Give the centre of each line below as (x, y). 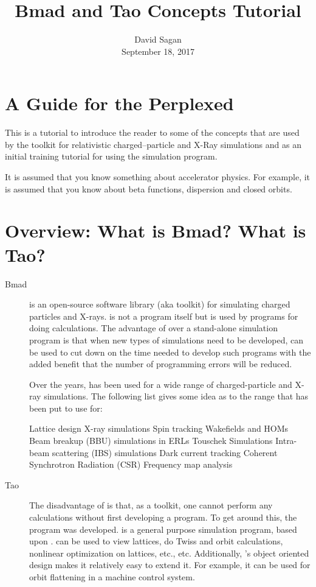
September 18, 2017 (158, 51)
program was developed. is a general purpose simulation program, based (163, 529)
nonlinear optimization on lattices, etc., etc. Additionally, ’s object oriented (169, 553)
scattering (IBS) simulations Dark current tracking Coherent (165, 452)
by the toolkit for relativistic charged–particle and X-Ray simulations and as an (153, 144)
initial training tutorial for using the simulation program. (111, 156)
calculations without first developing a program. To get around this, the (163, 517)
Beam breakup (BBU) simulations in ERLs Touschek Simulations (151, 441)
